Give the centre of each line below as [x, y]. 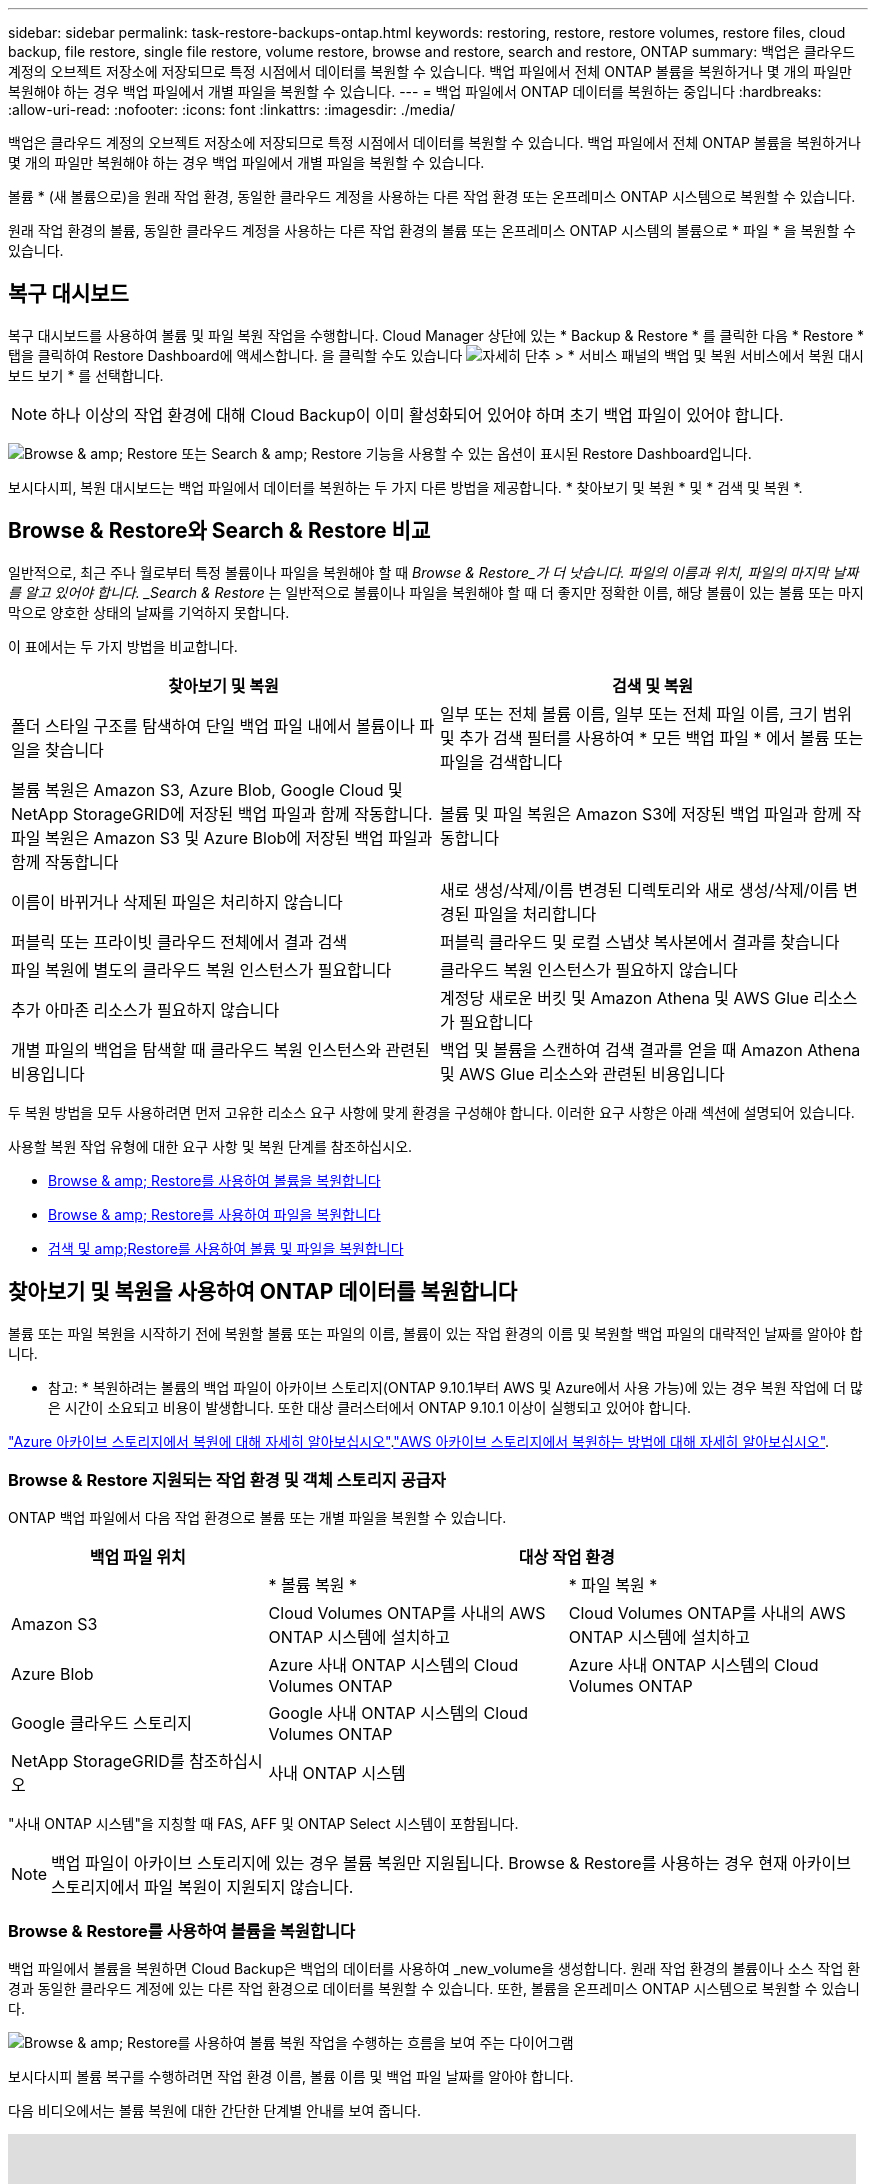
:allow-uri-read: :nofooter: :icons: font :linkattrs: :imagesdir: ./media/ [232, 109]
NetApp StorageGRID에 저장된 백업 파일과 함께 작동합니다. [222, 813]
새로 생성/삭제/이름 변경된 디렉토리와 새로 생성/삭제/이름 [639, 889]
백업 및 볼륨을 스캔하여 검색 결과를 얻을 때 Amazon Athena [650, 1049]
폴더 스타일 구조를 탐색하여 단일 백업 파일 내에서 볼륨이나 [213, 725]
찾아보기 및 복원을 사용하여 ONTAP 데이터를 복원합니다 [263, 1292]
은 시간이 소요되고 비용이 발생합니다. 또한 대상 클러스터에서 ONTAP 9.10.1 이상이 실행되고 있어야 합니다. [370, 1407]
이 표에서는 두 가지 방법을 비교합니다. [123, 646]
